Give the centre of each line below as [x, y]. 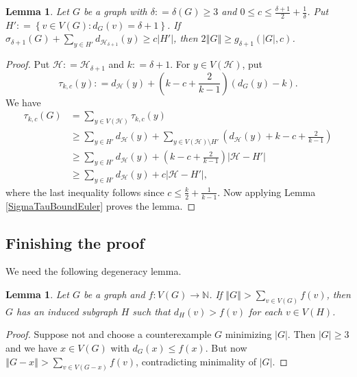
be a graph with [115, 11]
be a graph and [114, 294]
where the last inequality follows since [85, 192]
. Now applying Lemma [267, 192]
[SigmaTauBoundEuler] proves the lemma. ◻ [101, 205]
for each [266, 311]
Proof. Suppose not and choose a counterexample [109, 334]
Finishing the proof [75, 242]
